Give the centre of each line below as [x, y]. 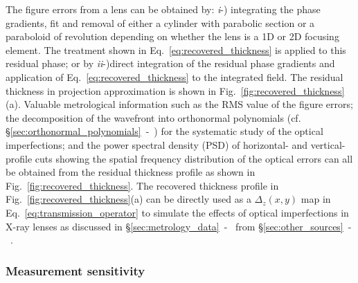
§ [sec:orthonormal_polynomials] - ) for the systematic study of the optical [164, 131]
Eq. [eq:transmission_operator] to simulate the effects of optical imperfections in [177, 212]
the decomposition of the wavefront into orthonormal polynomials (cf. [153, 117]
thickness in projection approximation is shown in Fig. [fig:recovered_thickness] [175, 90]
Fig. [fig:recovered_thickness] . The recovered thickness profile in [142, 185]
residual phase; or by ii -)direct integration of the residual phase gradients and [170, 63]
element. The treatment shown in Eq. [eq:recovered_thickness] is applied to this [176, 49]
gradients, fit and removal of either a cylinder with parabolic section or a [160, 22]
